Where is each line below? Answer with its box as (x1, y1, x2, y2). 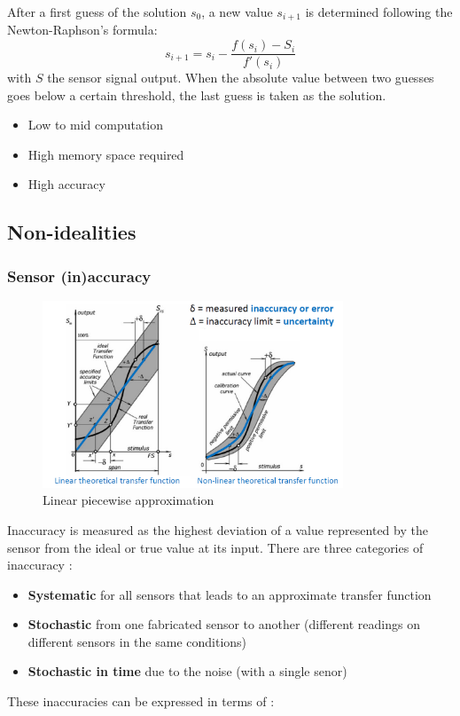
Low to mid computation (27, 115, 164, 134)
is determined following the (305, 3, 453, 20)
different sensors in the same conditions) (27, 632, 247, 650)
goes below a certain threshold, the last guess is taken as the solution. (7, 85, 386, 104)
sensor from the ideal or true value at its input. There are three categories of (7, 538, 424, 556)
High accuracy (27, 175, 105, 193)
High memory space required (27, 145, 184, 163)
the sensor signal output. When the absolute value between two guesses (47, 68, 434, 87)
